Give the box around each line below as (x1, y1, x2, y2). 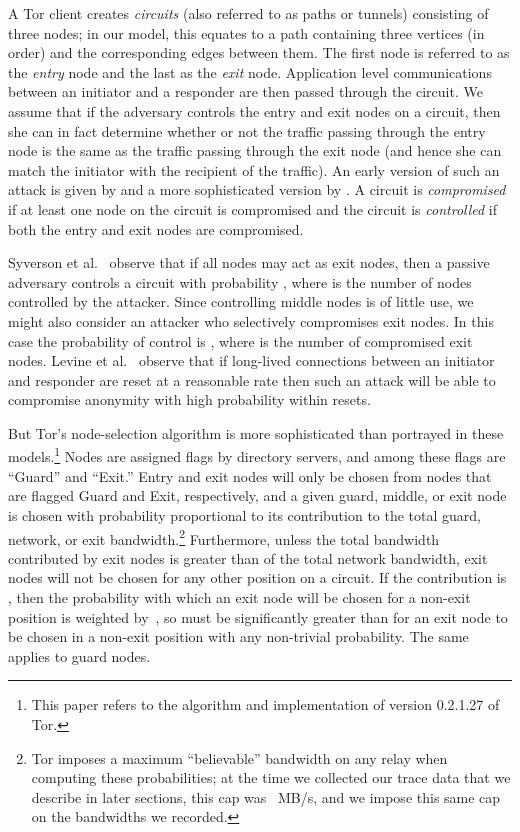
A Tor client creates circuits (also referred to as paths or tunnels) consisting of (8, 3, 489, 23)
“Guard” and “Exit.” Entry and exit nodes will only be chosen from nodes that (8, 465, 492, 486)
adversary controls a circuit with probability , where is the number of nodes (8, 271, 472, 292)
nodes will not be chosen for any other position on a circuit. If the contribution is (8, 567, 507, 588)
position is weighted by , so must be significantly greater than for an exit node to (8, 606, 508, 627)
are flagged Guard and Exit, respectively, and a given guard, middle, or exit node (8, 485, 507, 506)
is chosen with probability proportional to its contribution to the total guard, (8, 504, 482, 525)
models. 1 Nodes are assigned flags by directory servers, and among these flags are (8, 443, 506, 467)
